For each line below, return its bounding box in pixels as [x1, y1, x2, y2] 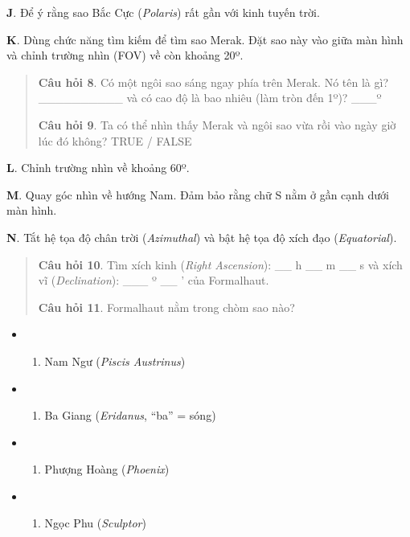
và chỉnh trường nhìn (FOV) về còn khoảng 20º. [6, 47, 244, 64]
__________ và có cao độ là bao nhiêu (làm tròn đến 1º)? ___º [38, 89, 382, 106]
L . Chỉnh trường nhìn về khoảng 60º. [6, 159, 190, 176]
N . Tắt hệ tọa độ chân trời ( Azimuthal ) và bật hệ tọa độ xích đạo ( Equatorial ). [6, 228, 397, 245]
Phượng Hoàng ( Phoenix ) [44, 461, 170, 478]
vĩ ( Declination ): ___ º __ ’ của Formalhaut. [38, 272, 269, 289]
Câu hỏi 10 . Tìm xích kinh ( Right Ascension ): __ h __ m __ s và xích [38, 256, 403, 273]
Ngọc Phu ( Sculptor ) [44, 514, 146, 531]
